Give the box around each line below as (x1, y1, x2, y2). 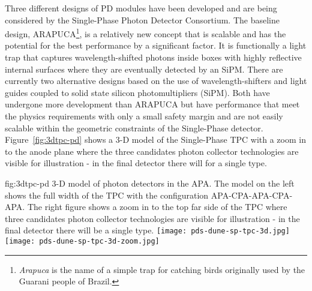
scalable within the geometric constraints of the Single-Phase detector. (5, 121, 263, 134)
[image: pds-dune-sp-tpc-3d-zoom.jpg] (5, 237, 160, 245)
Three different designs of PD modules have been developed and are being (5, 2, 277, 14)
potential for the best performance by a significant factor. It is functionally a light (5, 39, 307, 52)
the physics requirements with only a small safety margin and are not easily (5, 110, 283, 122)
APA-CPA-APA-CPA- (211, 188, 293, 201)
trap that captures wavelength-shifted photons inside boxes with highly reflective (5, 51, 302, 64)
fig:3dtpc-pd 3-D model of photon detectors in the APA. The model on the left (5, 176, 295, 189)
